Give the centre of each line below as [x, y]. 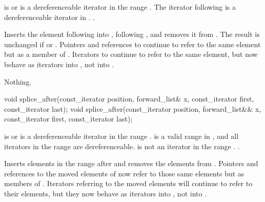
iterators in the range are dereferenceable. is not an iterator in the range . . [122, 146]
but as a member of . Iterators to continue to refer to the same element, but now [131, 54]
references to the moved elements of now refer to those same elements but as [124, 173]
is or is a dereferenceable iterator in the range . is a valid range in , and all [121, 136]
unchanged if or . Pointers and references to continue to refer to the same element [132, 44]
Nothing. [18, 81]
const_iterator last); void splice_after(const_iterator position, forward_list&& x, [133, 108]
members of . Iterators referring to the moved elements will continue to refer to [128, 183]
